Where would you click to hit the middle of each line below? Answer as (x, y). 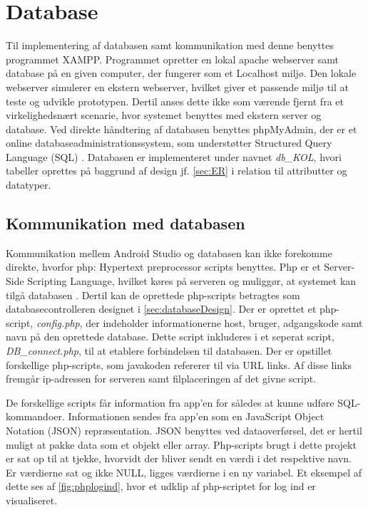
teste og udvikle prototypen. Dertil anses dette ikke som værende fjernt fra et (175, 101)
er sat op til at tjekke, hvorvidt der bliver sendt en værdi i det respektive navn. (179, 458)
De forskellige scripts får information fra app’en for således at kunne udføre (170, 402)
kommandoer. (35, 416)
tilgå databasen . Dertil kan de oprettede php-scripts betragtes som (153, 295)
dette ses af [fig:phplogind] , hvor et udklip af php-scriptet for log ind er (161, 486)
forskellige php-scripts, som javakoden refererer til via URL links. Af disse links (179, 364)
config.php (58, 322)
